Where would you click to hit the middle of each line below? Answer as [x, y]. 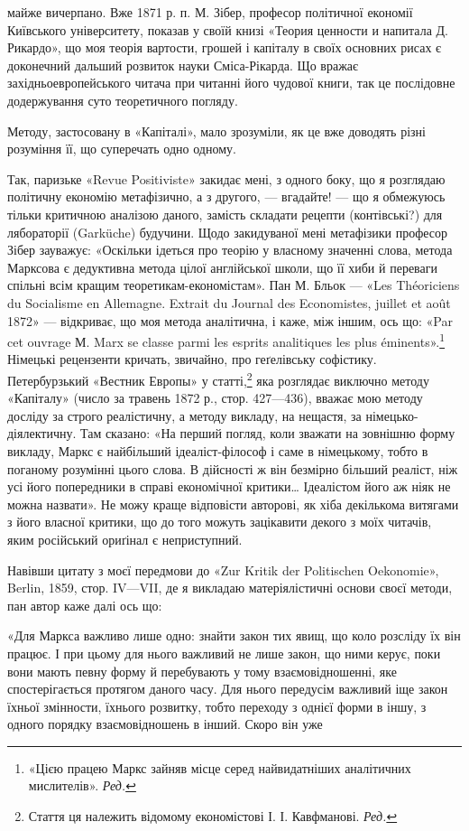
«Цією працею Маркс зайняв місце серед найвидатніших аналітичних [220, 767]
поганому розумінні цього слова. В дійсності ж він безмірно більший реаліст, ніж [233, 468]
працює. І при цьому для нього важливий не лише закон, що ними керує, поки [224, 653]
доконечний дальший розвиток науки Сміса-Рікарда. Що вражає [183, 65]
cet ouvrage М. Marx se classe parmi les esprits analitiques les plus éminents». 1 [226, 340]
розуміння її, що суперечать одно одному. [122, 149]
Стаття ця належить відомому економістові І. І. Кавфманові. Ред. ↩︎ [213, 816]
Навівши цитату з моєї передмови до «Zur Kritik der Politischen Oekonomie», [223, 570]
